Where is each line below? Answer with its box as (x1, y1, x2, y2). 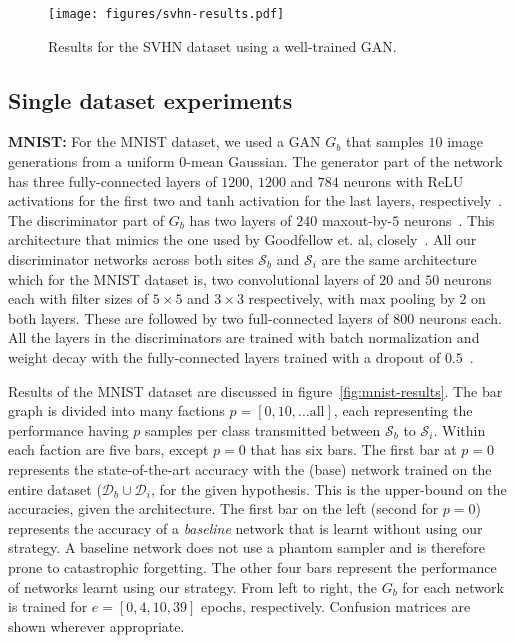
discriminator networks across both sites (8, 249, 254, 270)
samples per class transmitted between (145, 419, 381, 440)
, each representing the (333, 400, 473, 421)
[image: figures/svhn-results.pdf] (48, 7, 285, 21)
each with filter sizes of (8, 288, 149, 309)
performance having (8, 419, 129, 440)
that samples (345, 131, 424, 152)
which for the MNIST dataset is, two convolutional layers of (8, 268, 375, 289)
